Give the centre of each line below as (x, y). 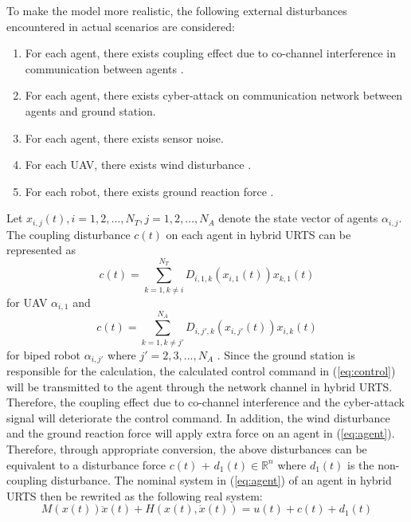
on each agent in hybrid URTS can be (258, 234)
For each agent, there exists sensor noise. (124, 137)
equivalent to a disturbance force (86, 464)
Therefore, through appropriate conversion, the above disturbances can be (187, 448)
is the (361, 464)
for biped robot (44, 354)
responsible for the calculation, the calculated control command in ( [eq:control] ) (201, 370)
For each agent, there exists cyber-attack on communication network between (214, 95)
